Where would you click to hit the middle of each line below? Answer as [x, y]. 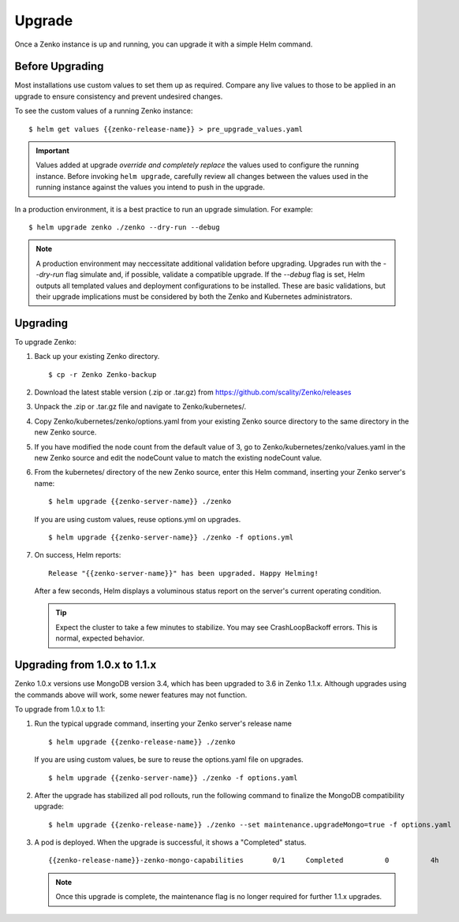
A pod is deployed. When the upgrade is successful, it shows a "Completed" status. [170, 842]
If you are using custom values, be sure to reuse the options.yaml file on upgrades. [169, 760]
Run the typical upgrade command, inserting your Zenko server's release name [163, 724]
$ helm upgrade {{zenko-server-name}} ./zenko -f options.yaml [173, 778]
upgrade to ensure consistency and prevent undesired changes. [119, 96]
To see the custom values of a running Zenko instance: [104, 111]
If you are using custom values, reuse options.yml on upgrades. [138, 519]
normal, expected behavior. [100, 638]
